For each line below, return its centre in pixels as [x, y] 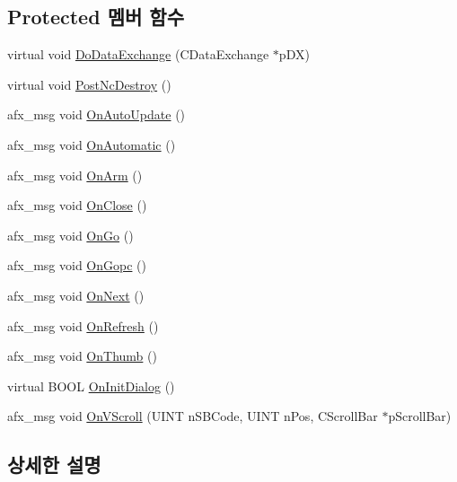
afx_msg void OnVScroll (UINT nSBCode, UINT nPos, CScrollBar [193, 416]
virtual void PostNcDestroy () [89, 84]
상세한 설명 [54, 464]
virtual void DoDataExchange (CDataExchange [138, 54]
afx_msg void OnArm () [75, 175]
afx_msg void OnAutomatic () [92, 144]
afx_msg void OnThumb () [82, 356]
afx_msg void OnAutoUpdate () [97, 114]
